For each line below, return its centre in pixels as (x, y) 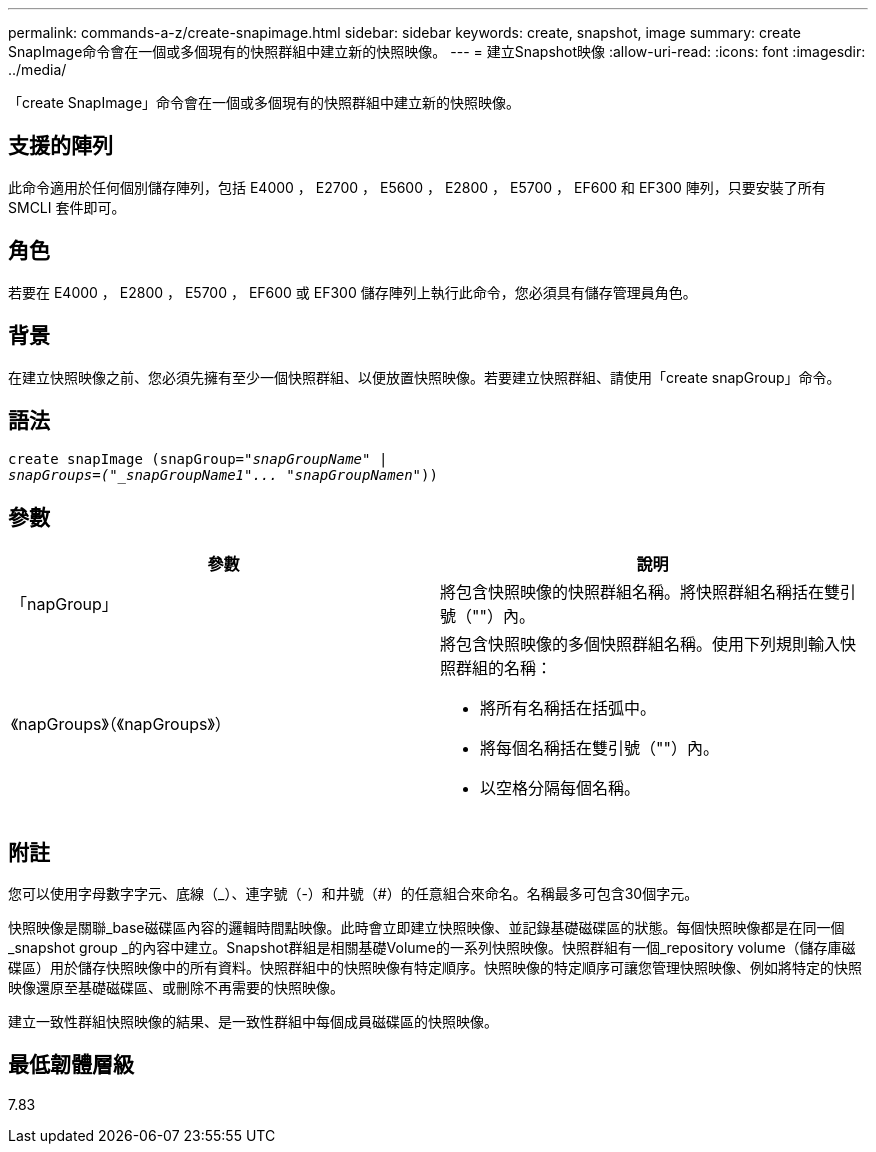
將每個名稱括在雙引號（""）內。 (599, 748)
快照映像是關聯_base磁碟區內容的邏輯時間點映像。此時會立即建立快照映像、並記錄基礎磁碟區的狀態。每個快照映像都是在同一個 (426, 928)
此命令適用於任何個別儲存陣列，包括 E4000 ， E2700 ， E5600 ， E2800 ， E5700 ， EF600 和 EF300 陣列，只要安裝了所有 (417, 187)
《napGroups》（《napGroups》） (121, 724)
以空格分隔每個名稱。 (560, 788)
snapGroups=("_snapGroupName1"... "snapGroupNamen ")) (223, 475)
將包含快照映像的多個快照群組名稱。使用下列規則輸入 (640, 644)
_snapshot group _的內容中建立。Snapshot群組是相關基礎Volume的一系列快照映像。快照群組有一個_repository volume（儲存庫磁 (432, 948)
